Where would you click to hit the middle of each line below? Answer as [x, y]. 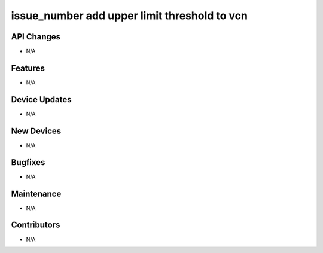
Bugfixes [28, 162]
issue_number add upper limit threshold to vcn [129, 16]
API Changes [36, 37]
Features [28, 68]
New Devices [36, 131]
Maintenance [36, 193]
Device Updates [41, 100]
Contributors [36, 225]
